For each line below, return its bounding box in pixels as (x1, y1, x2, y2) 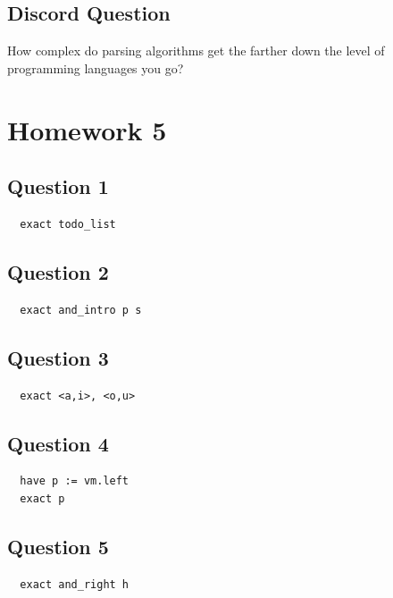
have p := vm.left (20, 475, 130, 488)
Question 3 (7, 343, 109, 371)
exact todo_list (20, 217, 116, 231)
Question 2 (7, 257, 109, 285)
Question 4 (7, 429, 109, 457)
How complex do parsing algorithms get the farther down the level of (7, 41, 385, 60)
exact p (20, 492, 65, 505)
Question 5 (7, 532, 109, 560)
